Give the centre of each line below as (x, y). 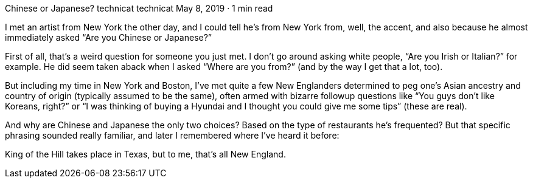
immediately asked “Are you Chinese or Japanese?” (109, 37)
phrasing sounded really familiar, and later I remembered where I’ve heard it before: (172, 135)
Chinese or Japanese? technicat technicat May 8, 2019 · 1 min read (139, 8)
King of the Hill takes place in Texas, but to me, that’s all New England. (145, 154)
